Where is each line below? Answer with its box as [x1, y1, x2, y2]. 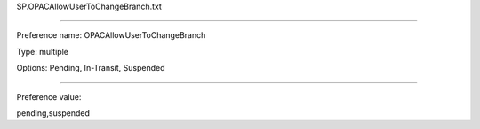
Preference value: [16, 91, 82, 102]
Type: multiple [16, 46, 68, 57]
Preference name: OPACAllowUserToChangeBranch [16, 30, 206, 41]
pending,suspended [16, 107, 91, 118]
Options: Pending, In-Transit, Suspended [16, 63, 165, 73]
